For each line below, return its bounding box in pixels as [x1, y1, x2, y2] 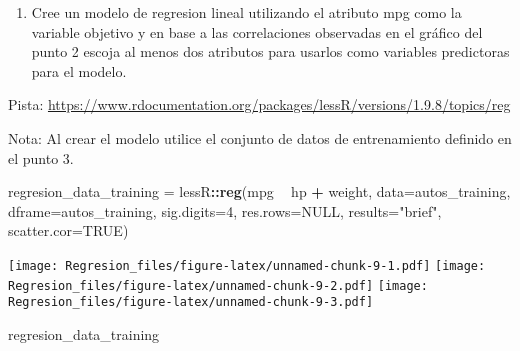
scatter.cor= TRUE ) [8, 220, 129, 241]
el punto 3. [8, 147, 74, 168]
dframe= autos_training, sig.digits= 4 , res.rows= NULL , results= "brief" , [8, 200, 442, 221]
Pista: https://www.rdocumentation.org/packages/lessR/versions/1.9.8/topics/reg [8, 94, 511, 115]
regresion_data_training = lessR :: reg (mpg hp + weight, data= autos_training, [8, 181, 511, 202]
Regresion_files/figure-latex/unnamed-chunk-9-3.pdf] [8, 295, 374, 310]
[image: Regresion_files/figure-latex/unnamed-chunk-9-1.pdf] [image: [8, 258, 486, 273]
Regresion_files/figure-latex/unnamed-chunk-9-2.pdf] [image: [8, 278, 428, 293]
